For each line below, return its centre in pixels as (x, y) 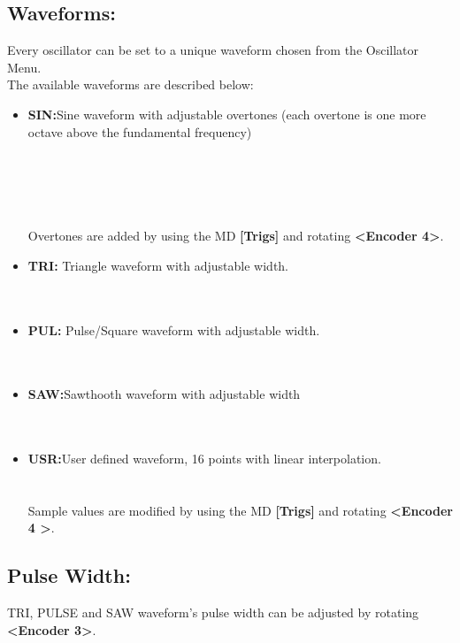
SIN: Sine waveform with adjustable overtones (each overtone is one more (227, 114)
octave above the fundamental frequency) (140, 131)
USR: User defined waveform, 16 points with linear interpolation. (204, 459)
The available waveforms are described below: (130, 84)
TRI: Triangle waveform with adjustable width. (158, 265)
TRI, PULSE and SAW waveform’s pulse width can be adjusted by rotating (213, 612)
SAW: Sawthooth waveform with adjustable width (164, 394)
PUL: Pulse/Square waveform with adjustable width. (174, 329)
